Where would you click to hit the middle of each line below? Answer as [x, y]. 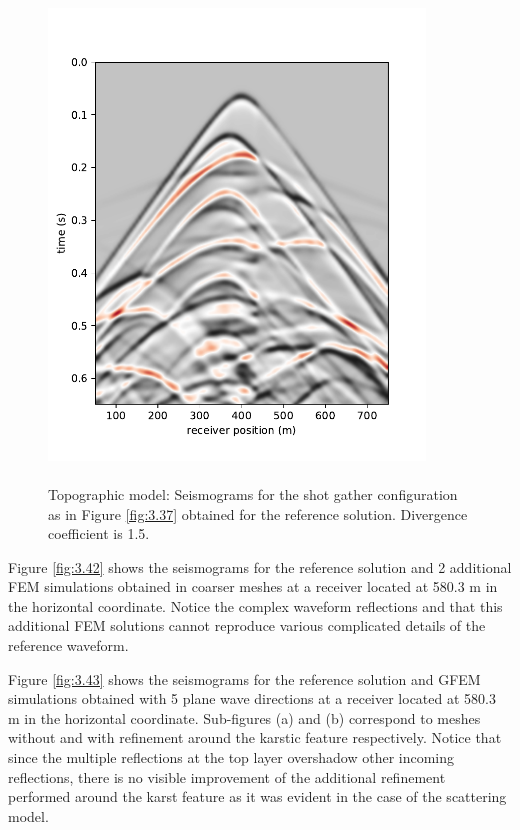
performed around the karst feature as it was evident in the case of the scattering [257, 796]
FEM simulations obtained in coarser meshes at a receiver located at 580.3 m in [253, 586]
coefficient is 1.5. [99, 533]
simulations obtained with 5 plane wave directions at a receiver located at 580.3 [252, 698]
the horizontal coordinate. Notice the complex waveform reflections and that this [255, 605]
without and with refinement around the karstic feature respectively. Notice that [255, 737]
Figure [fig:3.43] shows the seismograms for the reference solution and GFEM [244, 678]
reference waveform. [68, 645]
